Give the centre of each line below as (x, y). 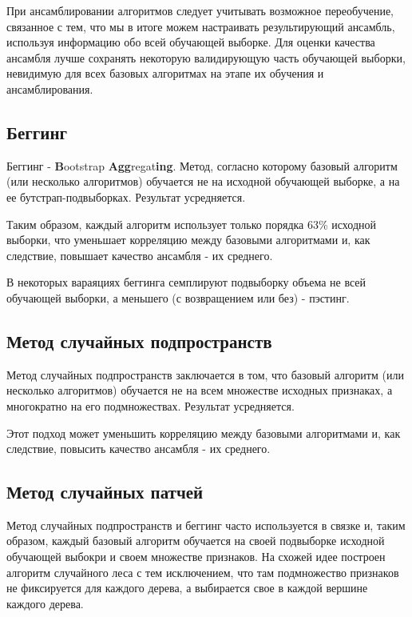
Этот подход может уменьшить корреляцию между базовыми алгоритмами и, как (204, 433)
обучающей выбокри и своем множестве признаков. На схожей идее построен (196, 557)
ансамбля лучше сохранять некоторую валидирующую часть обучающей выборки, (206, 57)
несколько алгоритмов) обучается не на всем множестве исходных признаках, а (200, 390)
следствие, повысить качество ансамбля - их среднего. (139, 449)
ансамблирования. (50, 88)
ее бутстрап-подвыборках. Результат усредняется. (126, 196)
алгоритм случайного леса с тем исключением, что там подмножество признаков (203, 572)
